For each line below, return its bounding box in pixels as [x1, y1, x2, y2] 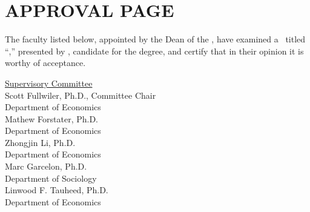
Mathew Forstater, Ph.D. [5, 112, 98, 125]
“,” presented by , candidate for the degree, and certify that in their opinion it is [5, 44, 304, 57]
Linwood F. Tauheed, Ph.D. [5, 184, 108, 196]
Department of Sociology [5, 171, 97, 184]
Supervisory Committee [5, 76, 93, 89]
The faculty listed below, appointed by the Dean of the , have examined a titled [5, 33, 306, 45]
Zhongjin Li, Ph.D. [5, 136, 76, 148]
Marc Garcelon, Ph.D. [5, 160, 87, 173]
